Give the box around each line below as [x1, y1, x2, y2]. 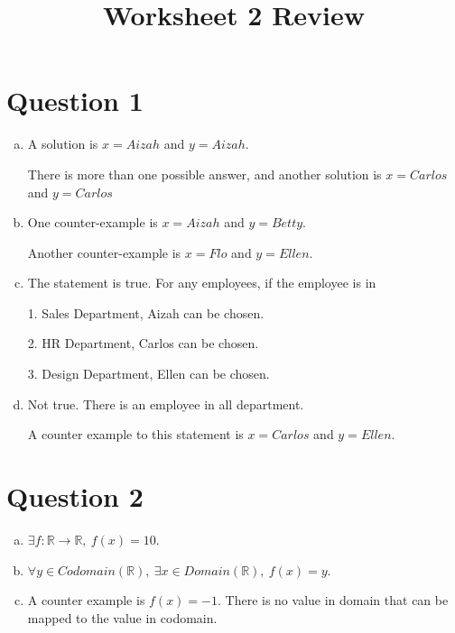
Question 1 [6, 82, 144, 119]
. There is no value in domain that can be [217, 591, 449, 610]
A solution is [27, 134, 98, 153]
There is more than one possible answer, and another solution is [27, 164, 382, 183]
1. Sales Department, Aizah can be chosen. [27, 303, 265, 322]
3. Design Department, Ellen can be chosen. [27, 364, 270, 383]
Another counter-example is [27, 243, 181, 261]
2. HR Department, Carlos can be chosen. [27, 334, 259, 353]
